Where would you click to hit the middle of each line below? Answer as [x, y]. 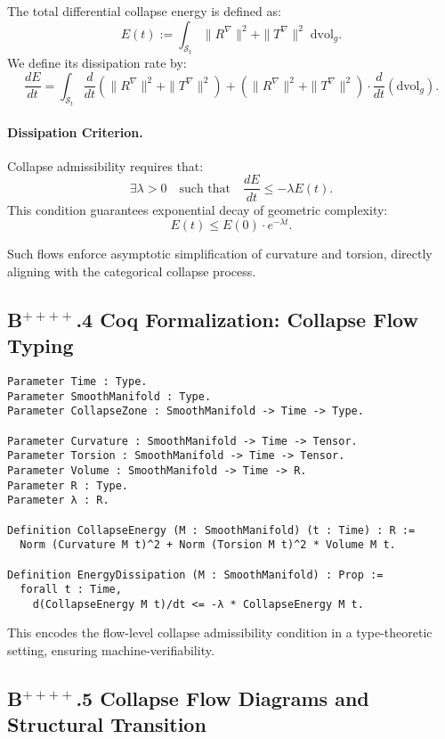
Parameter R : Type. [68, 485]
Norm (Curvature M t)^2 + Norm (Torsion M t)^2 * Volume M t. [208, 545]
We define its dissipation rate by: [97, 63]
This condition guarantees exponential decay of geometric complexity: [198, 209]
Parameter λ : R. [58, 501]
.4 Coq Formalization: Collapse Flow [247, 319]
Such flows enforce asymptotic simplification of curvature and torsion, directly [220, 254]
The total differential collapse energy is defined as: [144, 11]
